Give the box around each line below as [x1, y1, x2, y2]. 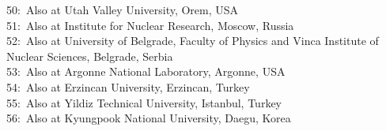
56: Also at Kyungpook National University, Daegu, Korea [6, 110, 291, 126]
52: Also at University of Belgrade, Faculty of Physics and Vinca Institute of [6, 32, 379, 49]
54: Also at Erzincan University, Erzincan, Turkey [6, 78, 250, 95]
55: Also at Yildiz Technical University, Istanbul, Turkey [6, 94, 282, 110]
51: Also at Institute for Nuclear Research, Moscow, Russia [6, 17, 294, 33]
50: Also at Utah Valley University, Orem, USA [6, 2, 239, 17]
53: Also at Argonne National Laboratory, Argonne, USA [6, 63, 286, 80]
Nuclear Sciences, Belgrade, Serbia [6, 47, 173, 64]
